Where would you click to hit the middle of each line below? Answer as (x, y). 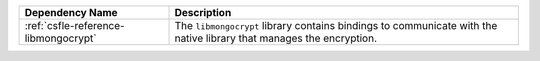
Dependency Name (71, 12)
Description (203, 12)
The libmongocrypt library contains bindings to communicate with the (336, 25)
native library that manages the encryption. (276, 38)
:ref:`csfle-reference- (74, 25)
